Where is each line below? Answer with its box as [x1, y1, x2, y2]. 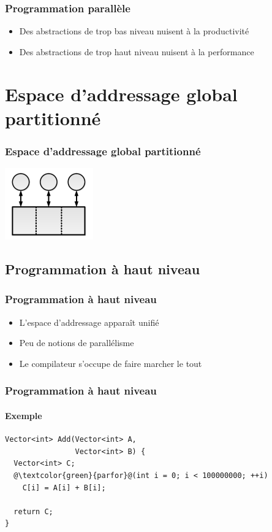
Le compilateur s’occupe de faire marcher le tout [19, 357, 202, 369]
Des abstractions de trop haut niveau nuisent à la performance [19, 45, 254, 58]
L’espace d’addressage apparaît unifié [19, 315, 159, 328]
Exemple [5, 409, 42, 422]
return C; [13, 507, 53, 516]
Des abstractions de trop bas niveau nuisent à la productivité [19, 25, 249, 37]
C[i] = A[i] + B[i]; [22, 483, 106, 492]
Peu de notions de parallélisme [19, 336, 134, 349]
